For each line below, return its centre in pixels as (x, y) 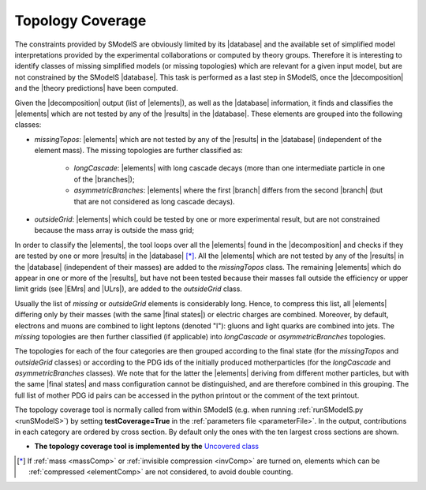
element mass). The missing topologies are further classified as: (139, 151)
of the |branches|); (104, 179)
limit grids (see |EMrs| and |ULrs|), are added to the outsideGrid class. (128, 289)
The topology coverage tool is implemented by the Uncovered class (147, 447)
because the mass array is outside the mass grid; (114, 230)
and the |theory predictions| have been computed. (96, 88)
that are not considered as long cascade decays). (155, 201)
